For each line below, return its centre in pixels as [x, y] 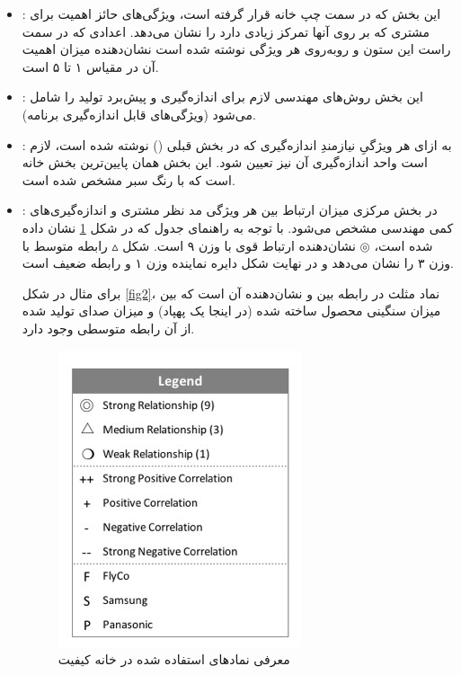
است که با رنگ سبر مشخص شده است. [129, 179]
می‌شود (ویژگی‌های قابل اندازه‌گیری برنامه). [139, 114]
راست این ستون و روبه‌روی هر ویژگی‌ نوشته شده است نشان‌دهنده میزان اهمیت [236, 49]
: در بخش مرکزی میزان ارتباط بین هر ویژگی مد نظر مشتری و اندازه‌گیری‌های [230, 210]
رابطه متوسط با [65, 245]
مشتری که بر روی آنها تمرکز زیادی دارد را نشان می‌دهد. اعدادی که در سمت [226, 31]
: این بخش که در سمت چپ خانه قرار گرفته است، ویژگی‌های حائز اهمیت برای [231, 13]
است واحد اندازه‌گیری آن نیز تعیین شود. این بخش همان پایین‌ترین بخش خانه [225, 162]
